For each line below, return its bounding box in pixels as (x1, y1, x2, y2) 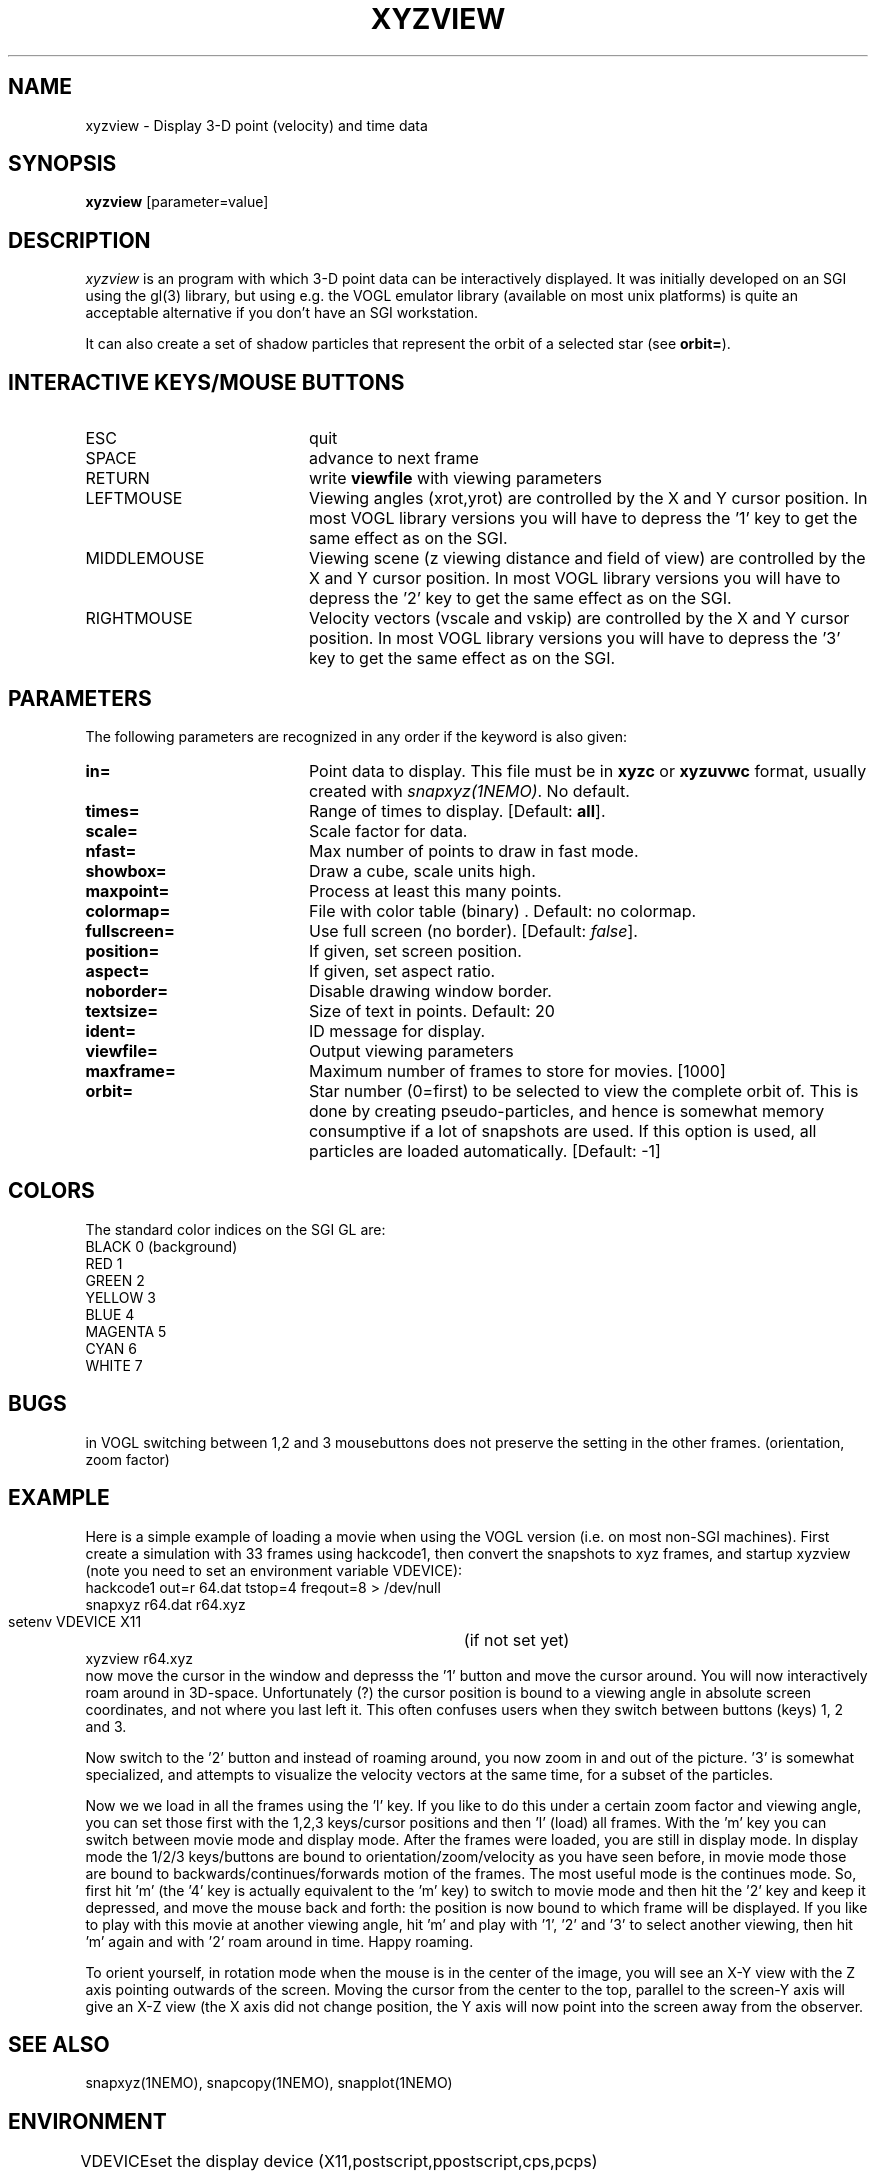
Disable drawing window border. (308, 980, 552, 1001)
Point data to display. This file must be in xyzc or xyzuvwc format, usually (308, 760, 867, 781)
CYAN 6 (85, 1339, 137, 1357)
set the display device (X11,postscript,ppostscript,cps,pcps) (149, 2151, 598, 2172)
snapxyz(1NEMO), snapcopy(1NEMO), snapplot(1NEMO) (85, 2074, 453, 2092)
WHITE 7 (85, 1356, 143, 1374)
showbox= (85, 860, 167, 881)
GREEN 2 (85, 1271, 145, 1289)
